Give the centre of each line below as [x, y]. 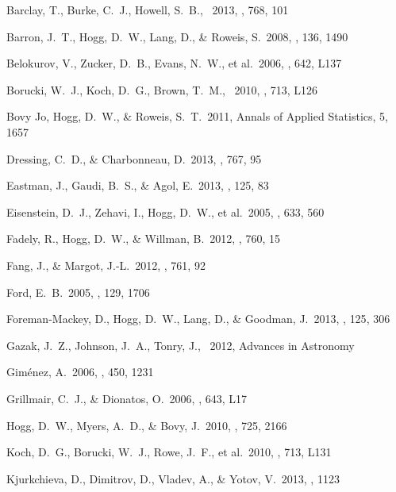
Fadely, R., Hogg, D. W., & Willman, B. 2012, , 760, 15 [143, 238]
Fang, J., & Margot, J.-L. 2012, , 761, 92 [106, 265]
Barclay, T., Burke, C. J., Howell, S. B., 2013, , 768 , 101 [148, 10]
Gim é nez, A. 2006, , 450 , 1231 [80, 372]
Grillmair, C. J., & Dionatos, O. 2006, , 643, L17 [127, 398]
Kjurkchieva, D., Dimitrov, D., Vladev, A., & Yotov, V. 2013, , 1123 [173, 478]
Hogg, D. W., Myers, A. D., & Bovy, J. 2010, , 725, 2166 [147, 425]
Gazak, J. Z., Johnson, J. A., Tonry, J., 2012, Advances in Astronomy [181, 345]
